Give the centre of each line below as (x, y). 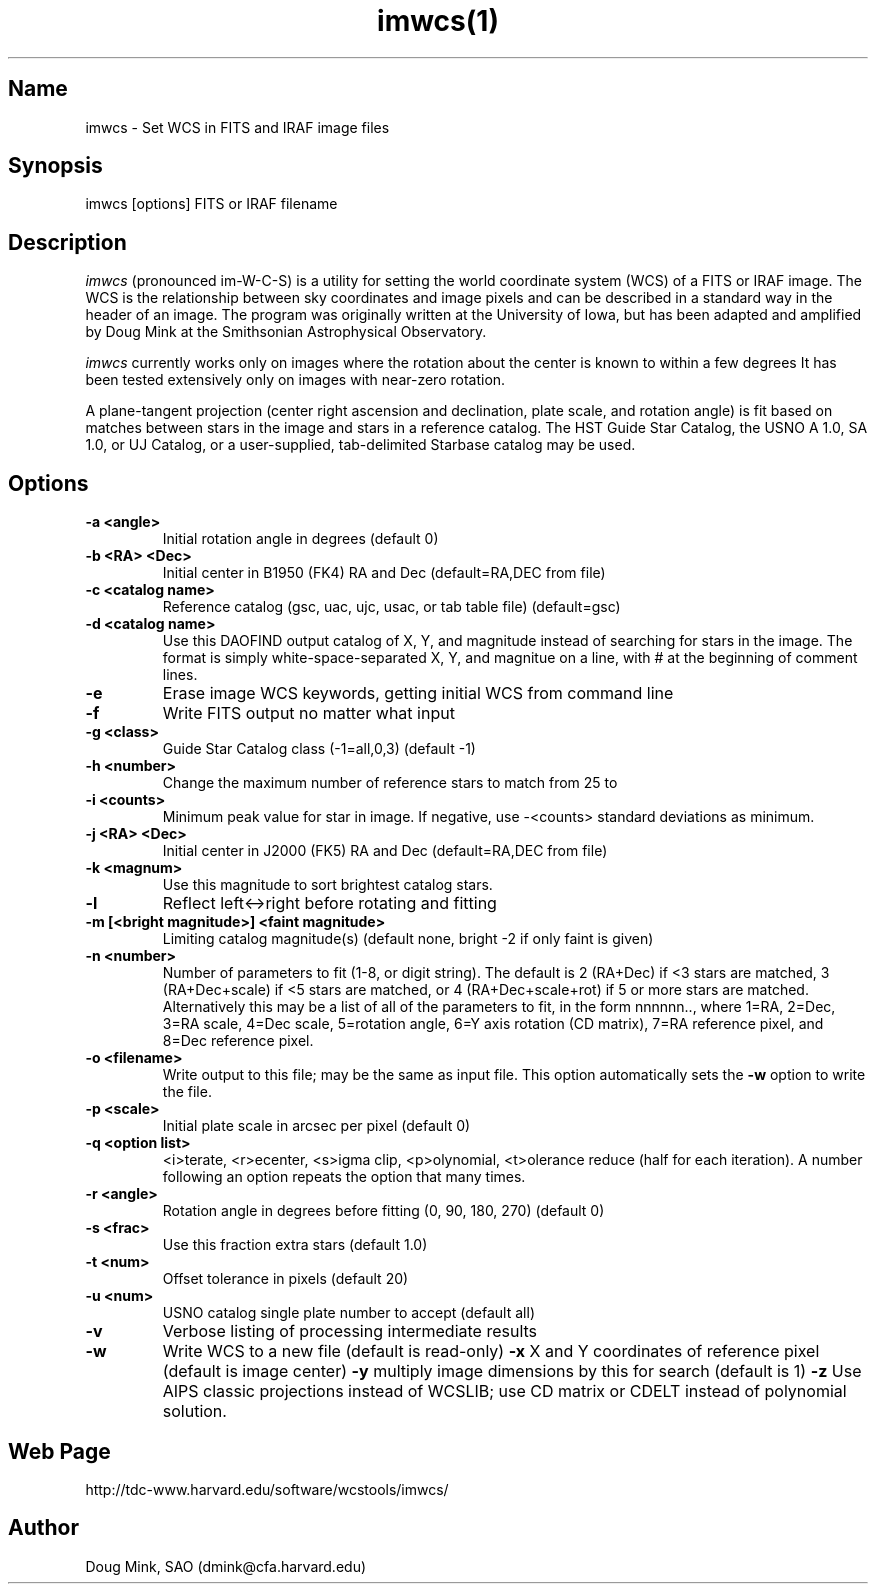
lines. (180, 675)
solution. (194, 1411)
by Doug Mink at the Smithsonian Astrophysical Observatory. (286, 332)
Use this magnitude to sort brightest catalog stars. (327, 885)
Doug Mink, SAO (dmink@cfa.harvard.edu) (226, 1566)
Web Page (59, 1451)
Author (43, 1528)
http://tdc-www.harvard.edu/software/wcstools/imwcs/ (267, 1489)
